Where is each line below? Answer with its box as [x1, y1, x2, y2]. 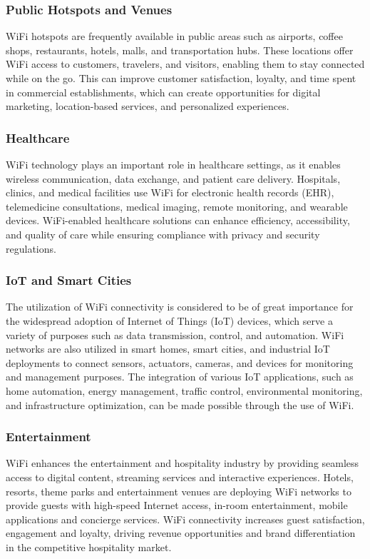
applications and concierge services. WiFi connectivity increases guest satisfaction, [6, 511, 365, 526]
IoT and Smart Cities [6, 271, 132, 289]
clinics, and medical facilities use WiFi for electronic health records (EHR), [6, 185, 334, 200]
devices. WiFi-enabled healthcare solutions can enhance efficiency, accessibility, [6, 213, 350, 228]
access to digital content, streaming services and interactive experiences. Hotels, [6, 469, 354, 484]
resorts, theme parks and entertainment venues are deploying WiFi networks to [6, 483, 351, 498]
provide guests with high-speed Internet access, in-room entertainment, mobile [6, 498, 348, 513]
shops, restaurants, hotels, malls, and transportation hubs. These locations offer [6, 42, 354, 57]
